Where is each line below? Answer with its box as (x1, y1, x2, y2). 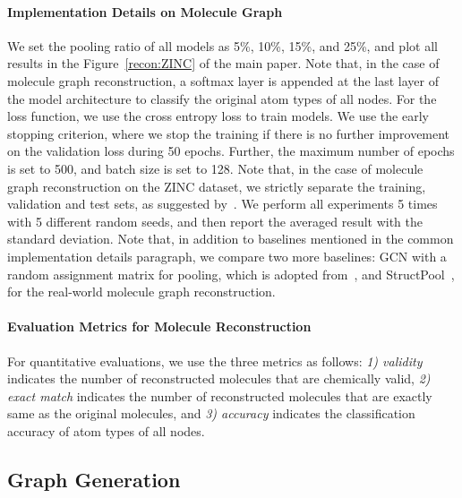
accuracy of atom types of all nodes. (7, 421, 205, 440)
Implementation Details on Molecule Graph (7, 2, 283, 21)
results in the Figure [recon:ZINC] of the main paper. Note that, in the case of (7, 54, 440, 73)
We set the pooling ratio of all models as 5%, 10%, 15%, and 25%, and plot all (7, 36, 438, 55)
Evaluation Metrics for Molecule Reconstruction (7, 317, 312, 336)
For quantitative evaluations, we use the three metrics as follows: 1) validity (7, 351, 423, 370)
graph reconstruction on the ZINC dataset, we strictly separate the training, (7, 176, 426, 195)
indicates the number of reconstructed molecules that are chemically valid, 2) (7, 369, 431, 388)
